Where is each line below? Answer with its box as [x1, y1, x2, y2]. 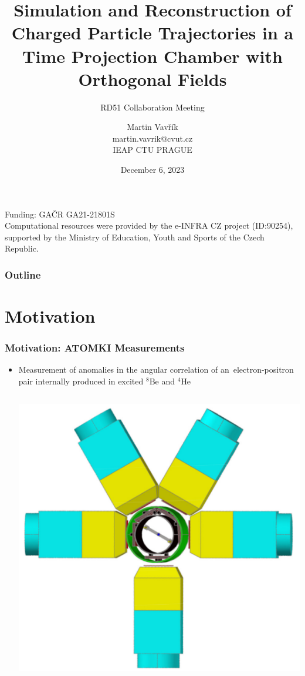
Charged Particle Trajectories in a [11, 21, 294, 45]
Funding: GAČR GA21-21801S [5, 208, 115, 220]
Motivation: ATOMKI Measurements [5, 340, 185, 355]
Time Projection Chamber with [22, 43, 283, 68]
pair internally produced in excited [18, 375, 144, 387]
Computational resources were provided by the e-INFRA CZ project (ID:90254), [5, 219, 293, 232]
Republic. [5, 242, 39, 255]
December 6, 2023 [120, 163, 185, 176]
